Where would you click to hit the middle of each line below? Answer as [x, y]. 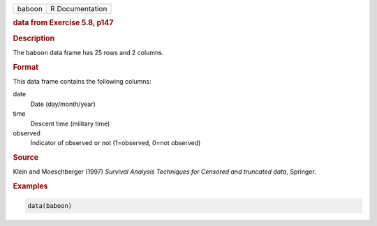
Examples [30, 186]
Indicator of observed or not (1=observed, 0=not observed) [116, 143]
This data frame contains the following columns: [82, 81]
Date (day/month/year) [63, 104]
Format [25, 67]
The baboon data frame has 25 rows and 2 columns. [88, 52]
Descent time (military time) [70, 123]
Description [34, 38]
